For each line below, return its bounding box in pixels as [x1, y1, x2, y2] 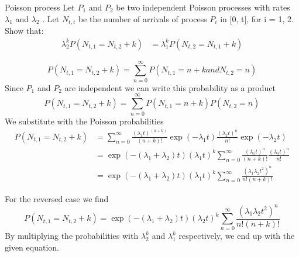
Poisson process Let [5, 1, 75, 13]
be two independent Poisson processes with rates [116, 1, 290, 13]
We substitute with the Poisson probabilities [5, 114, 164, 127]
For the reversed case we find [5, 192, 109, 204]
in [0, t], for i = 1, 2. [220, 12, 294, 25]
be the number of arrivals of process [78, 12, 207, 25]
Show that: [5, 25, 44, 37]
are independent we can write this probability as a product [64, 81, 276, 93]
